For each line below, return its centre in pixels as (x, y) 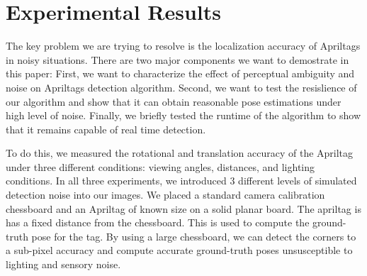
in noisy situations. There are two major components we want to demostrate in (177, 59)
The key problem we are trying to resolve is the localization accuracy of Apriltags (183, 46)
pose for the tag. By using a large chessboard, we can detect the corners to (194, 236)
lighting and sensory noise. (63, 264)
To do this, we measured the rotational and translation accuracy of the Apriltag (180, 153)
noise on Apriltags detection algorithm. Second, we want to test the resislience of (181, 87)
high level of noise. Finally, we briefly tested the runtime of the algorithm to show (183, 115)
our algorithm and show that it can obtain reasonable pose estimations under (174, 101)
